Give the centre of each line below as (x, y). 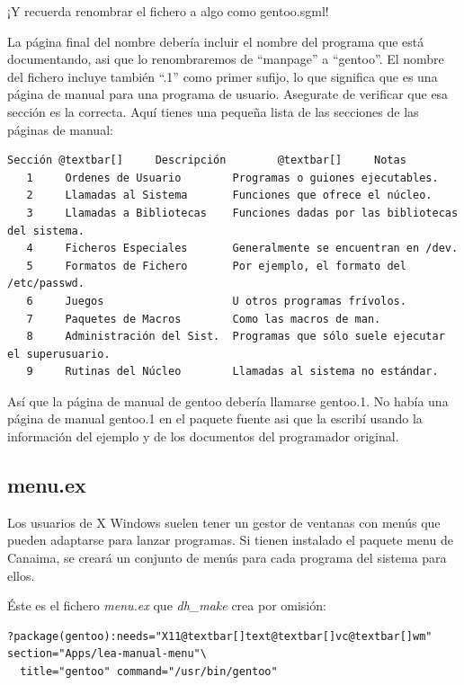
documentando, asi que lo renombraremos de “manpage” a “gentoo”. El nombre (226, 59)
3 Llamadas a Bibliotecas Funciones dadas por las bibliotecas (242, 213)
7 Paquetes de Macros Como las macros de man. (204, 319)
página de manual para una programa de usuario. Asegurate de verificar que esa (228, 94)
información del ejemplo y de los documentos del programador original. (203, 436)
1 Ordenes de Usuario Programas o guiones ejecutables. (232, 178)
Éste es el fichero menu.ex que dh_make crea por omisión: (167, 605)
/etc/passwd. (46, 284)
